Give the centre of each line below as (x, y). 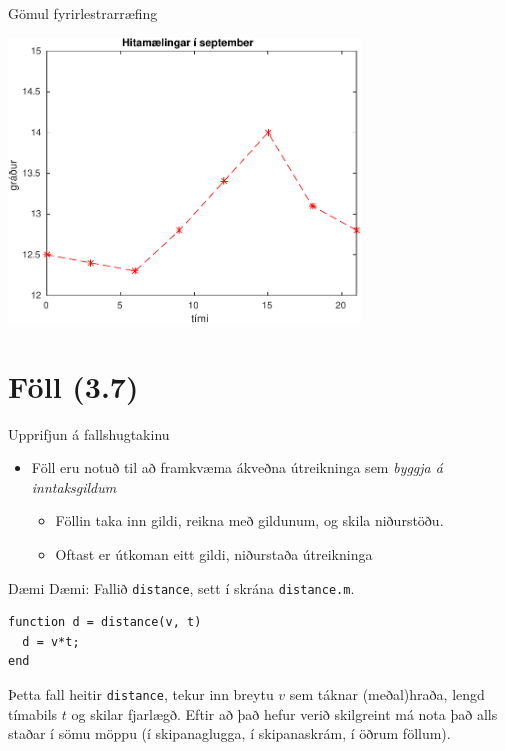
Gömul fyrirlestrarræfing (83, 13)
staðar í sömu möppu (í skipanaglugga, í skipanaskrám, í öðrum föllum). (229, 733)
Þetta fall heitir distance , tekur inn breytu (141, 693)
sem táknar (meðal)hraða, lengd (387, 693)
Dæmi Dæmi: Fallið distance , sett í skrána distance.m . (181, 587)
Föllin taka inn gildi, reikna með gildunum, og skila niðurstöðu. (249, 520)
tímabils (33, 713)
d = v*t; (51, 641)
